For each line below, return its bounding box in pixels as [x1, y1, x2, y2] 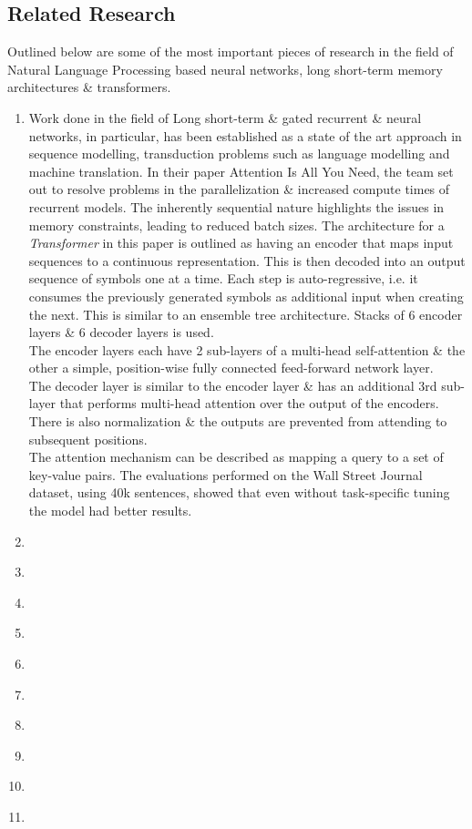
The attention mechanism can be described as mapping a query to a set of [28, 447, 444, 466]
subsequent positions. [28, 429, 148, 448]
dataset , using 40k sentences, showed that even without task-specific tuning [28, 483, 450, 502]
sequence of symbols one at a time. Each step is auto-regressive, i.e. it [28, 269, 418, 288]
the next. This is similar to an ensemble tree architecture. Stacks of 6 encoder [28, 304, 463, 323]
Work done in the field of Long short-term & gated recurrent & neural [28, 107, 422, 127]
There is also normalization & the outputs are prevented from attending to [28, 412, 447, 431]
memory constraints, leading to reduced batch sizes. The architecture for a [28, 215, 445, 234]
